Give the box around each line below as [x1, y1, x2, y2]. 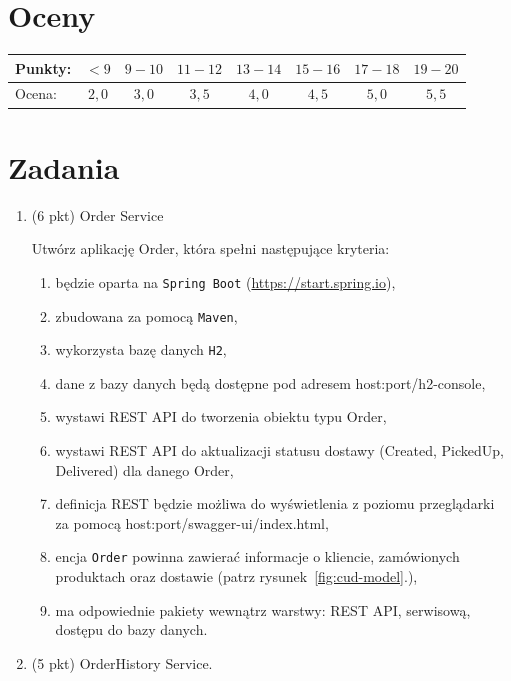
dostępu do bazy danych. [55, 619, 208, 640]
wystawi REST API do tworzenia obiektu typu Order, [55, 406, 387, 427]
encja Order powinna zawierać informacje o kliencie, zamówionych [55, 546, 460, 567]
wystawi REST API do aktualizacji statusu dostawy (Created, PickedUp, [55, 440, 504, 461]
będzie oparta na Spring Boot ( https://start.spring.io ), [55, 271, 396, 292]
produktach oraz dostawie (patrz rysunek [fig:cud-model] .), [55, 566, 418, 587]
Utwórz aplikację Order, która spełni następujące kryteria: [31, 238, 390, 259]
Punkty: [15, 57, 72, 78]
